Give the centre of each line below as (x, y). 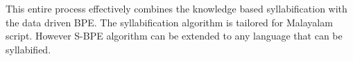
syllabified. (28, 49)
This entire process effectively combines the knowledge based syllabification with (176, 8)
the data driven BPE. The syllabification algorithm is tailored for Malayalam (169, 22)
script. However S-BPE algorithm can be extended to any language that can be (174, 36)
